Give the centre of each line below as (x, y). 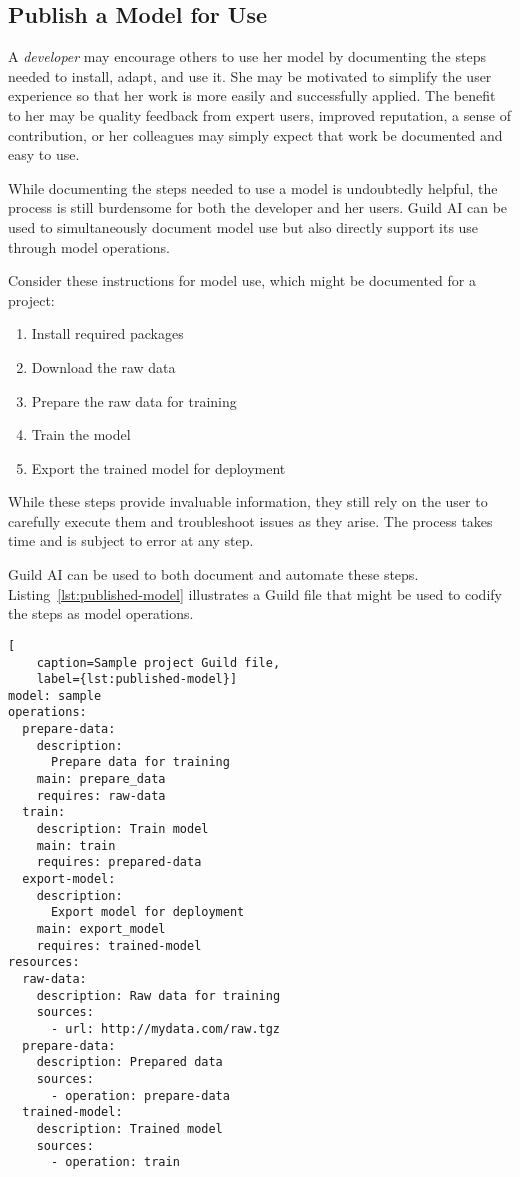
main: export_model (101, 929)
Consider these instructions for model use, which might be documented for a (242, 280)
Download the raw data (103, 366)
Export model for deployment (147, 912)
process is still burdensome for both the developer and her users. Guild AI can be (258, 207)
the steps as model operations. (101, 613)
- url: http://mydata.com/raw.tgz (165, 1028)
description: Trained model (129, 1128)
